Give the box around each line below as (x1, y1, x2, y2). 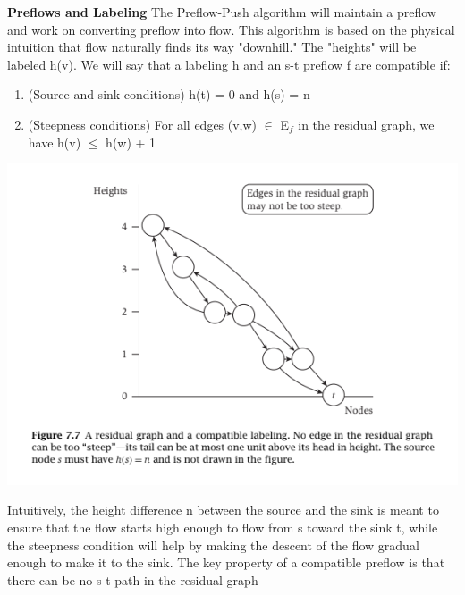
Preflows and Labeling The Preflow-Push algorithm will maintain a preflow (7, 3, 436, 21)
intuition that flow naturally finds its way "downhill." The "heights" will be (7, 38, 417, 56)
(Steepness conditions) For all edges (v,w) (28, 114, 258, 133)
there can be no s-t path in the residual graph (7, 570, 258, 589)
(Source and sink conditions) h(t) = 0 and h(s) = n (28, 85, 310, 104)
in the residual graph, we (298, 114, 435, 133)
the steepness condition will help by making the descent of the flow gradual (7, 535, 419, 554)
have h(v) (28, 132, 81, 151)
